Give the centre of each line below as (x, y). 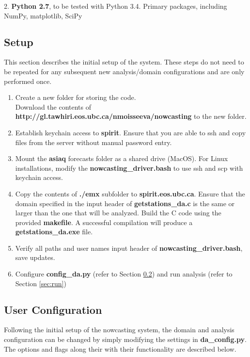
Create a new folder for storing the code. (76, 97)
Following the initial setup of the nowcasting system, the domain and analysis (119, 330)
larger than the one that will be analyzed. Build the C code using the (118, 213)
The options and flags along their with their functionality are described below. (120, 349)
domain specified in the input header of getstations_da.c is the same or (125, 203)
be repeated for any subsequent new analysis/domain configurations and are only (124, 71)
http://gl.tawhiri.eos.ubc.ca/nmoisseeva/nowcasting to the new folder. (131, 116)
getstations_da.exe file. (54, 232)
